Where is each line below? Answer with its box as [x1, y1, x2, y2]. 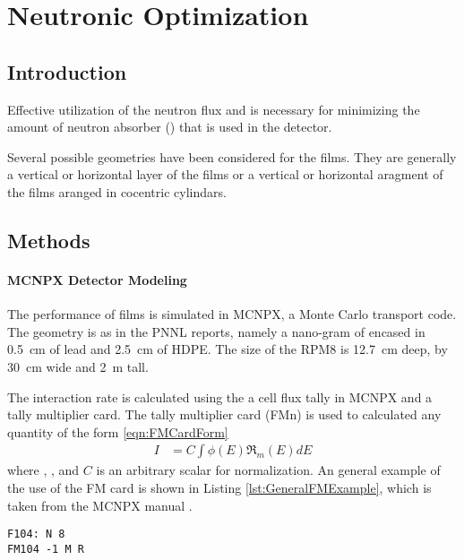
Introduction [7, 57, 127, 85]
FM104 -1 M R [7, 542, 84, 556]
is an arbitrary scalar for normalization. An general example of [96, 461, 441, 479]
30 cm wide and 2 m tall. [7, 357, 149, 375]
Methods [7, 226, 90, 254]
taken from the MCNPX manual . [7, 495, 193, 514]
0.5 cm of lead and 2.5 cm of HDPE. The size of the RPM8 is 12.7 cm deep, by [7, 340, 448, 358]
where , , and [7, 461, 80, 479]
